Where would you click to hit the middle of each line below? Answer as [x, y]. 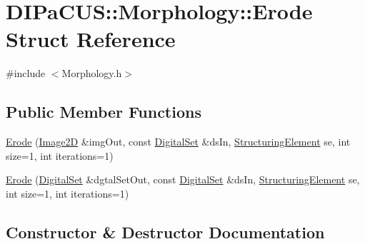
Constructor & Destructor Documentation [165, 232]
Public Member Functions [104, 112]
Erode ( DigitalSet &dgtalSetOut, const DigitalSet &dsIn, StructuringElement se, [183, 179]
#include [26, 73]
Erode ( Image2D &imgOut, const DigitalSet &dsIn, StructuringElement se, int [178, 142]
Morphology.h [92, 73]
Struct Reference [91, 39]
